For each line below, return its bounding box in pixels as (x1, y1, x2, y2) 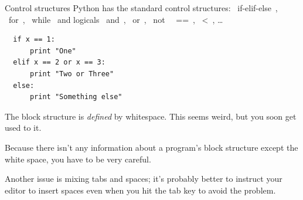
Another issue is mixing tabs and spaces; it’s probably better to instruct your (5, 172, 282, 185)
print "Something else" (29, 93, 122, 101)
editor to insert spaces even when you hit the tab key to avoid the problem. (5, 184, 276, 196)
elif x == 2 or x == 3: (13, 58, 105, 67)
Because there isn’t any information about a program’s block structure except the (5, 141, 298, 153)
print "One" (29, 46, 76, 55)
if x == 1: (13, 35, 55, 44)
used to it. (5, 121, 42, 134)
